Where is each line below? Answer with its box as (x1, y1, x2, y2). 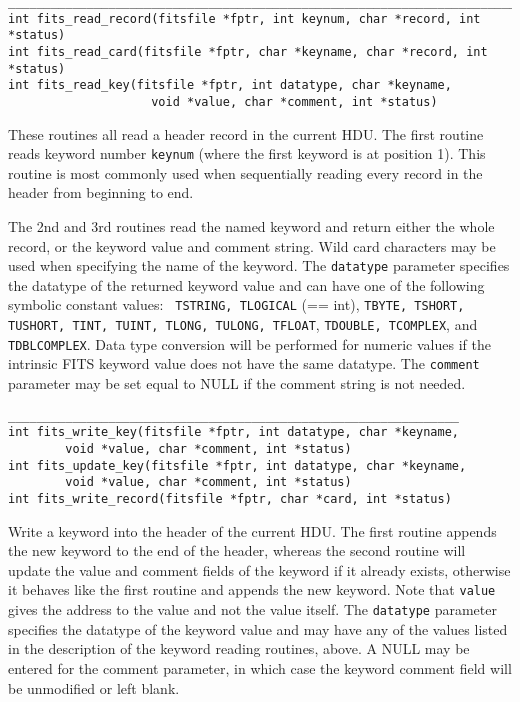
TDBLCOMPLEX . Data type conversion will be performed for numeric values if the (8, 333, 491, 354)
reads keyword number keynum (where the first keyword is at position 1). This (8, 143, 486, 164)
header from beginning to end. (8, 182, 194, 203)
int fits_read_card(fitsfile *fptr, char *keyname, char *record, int (8, 44, 488, 59)
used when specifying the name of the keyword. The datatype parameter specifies (8, 255, 510, 276)
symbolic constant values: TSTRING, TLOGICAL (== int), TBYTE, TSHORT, (8, 294, 465, 315)
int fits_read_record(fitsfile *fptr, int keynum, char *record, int (8, 11, 481, 26)
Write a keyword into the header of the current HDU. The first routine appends (8, 520, 497, 541)
